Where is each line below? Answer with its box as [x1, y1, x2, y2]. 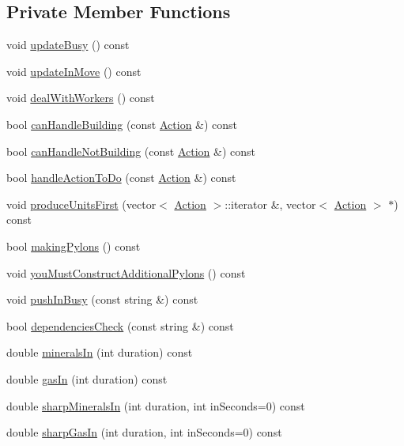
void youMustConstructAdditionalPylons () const [6, 264, 246, 281]
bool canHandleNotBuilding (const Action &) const [6, 142, 255, 159]
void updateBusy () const [6, 36, 130, 53]
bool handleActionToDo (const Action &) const [6, 169, 236, 186]
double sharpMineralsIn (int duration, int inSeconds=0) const [6, 397, 305, 414]
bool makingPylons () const [6, 237, 141, 254]
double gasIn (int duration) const [6, 370, 168, 387]
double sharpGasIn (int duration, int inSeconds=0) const [6, 424, 282, 440]
